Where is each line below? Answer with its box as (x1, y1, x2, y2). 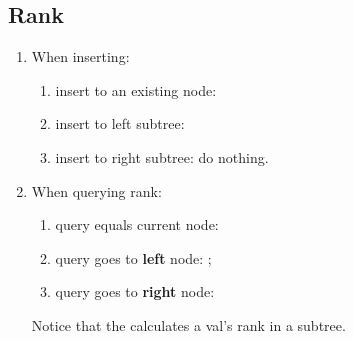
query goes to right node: (55, 281, 215, 302)
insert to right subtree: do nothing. (55, 146, 269, 167)
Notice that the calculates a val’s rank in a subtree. (31, 314, 346, 335)
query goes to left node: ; (55, 247, 212, 268)
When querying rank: (31, 180, 162, 201)
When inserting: (31, 46, 130, 67)
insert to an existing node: (55, 79, 217, 100)
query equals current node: (55, 214, 219, 235)
